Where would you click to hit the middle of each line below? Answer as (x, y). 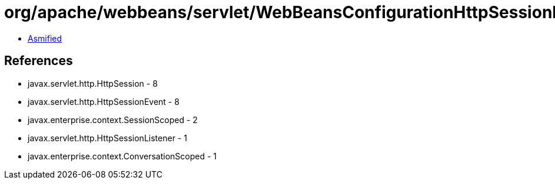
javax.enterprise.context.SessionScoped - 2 (113, 120)
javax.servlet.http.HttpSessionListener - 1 (107, 138)
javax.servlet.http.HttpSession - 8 (93, 83)
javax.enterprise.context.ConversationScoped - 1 (122, 156)
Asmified (45, 38)
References (39, 61)
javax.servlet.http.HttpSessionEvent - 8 (104, 101)
